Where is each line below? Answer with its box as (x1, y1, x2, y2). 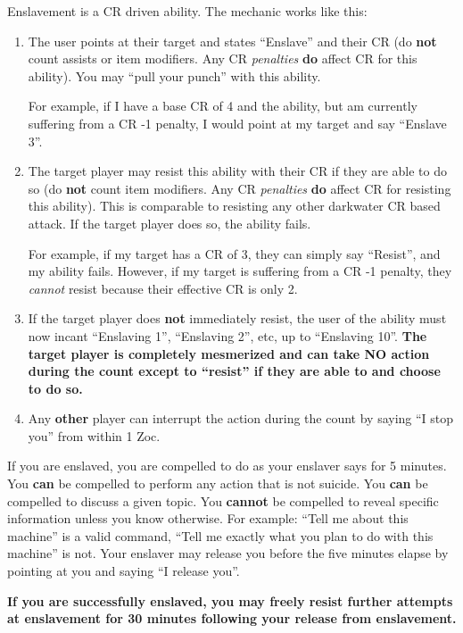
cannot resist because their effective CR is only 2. (28, 279, 298, 297)
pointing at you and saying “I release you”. (7, 562, 240, 580)
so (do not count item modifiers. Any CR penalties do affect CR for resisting (28, 179, 451, 197)
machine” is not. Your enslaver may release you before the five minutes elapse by (7, 544, 449, 562)
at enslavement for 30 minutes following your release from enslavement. (7, 609, 457, 628)
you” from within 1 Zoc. (28, 426, 161, 445)
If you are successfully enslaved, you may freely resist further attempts (7, 591, 453, 610)
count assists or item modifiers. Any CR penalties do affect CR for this (28, 49, 418, 68)
